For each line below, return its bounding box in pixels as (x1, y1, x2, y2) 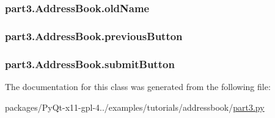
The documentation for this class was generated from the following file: (5, 80, 271, 92)
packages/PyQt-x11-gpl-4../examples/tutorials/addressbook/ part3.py (5, 100, 265, 113)
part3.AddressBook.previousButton (5, 28, 183, 43)
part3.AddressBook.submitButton (5, 56, 175, 71)
